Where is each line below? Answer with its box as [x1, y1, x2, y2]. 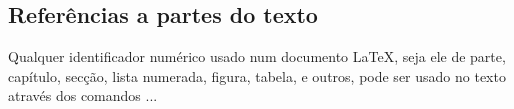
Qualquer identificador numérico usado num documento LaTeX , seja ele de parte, [8, 46, 506, 67]
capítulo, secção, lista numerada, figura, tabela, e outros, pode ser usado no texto [8, 65, 506, 86]
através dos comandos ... [8, 85, 158, 106]
